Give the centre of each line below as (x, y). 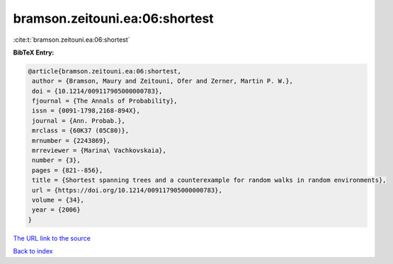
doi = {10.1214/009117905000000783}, (97, 91)
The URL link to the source (52, 238)
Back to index (33, 251)
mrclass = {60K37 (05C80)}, (81, 131)
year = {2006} (56, 210)
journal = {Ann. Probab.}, (79, 121)
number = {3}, (56, 160)
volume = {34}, (58, 200)
